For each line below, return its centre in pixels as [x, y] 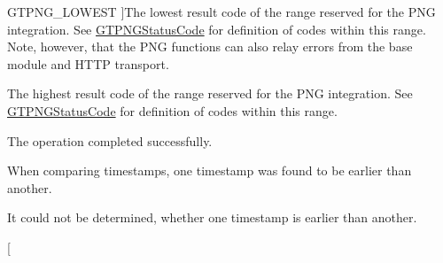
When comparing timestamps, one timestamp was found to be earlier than [210, 170]
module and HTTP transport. [88, 63]
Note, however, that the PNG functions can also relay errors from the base [210, 46]
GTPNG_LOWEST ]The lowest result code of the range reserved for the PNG [221, 12]
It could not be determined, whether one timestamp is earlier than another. [212, 217]
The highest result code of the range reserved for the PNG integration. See [210, 93]
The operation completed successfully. [110, 140]
